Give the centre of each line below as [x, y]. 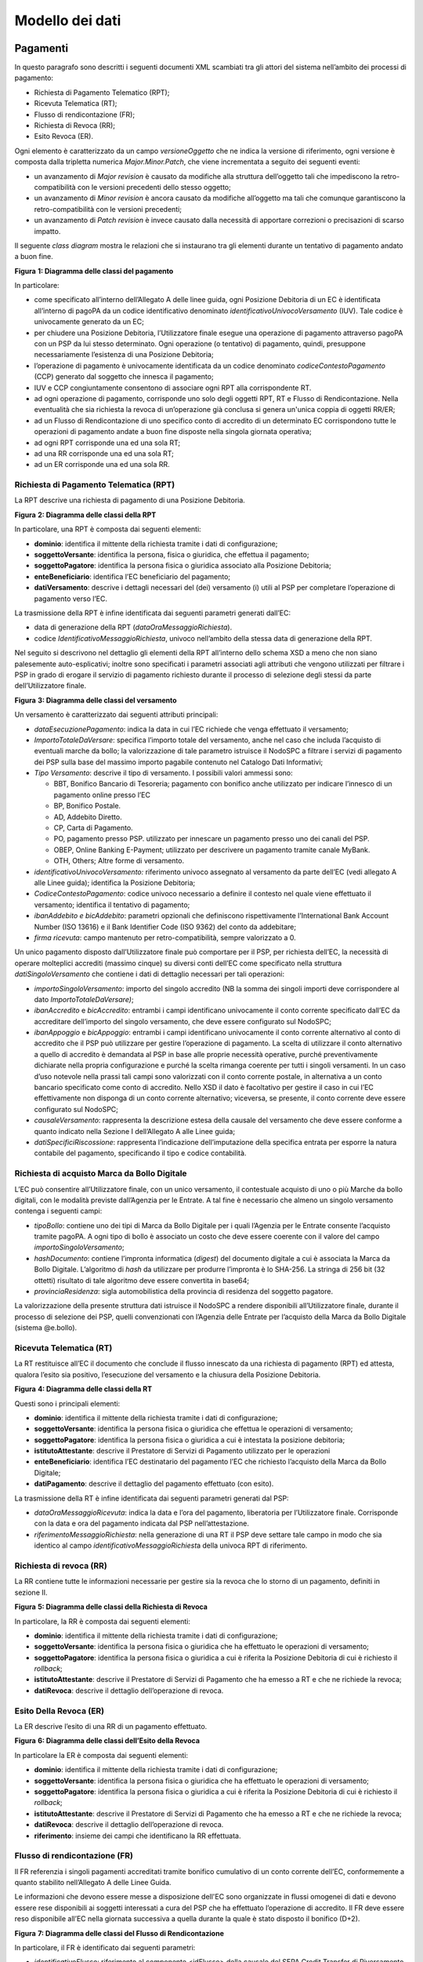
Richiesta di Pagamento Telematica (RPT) [95, 485]
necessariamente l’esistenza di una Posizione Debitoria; [124, 355]
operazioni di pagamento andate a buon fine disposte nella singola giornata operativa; [173, 432]
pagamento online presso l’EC [102, 795]
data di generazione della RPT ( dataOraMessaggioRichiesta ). [133, 627]
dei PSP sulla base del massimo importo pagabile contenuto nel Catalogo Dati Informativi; [179, 762]
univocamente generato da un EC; [89, 322]
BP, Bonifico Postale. [87, 806]
